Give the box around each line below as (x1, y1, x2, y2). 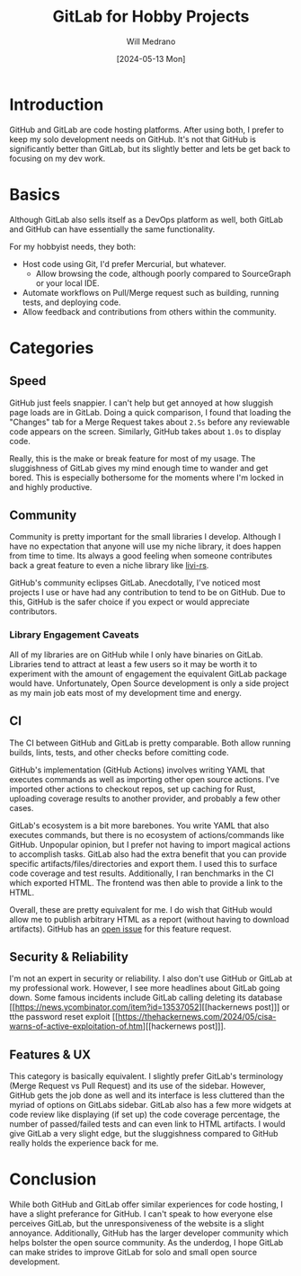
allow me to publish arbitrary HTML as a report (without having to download (9, 914, 290, 924)
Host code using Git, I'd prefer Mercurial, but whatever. (22, 258, 226, 269)
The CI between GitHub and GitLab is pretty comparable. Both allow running (9, 737, 291, 748)
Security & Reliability (9, 949, 128, 964)
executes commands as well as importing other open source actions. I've (9, 773, 280, 784)
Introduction (9, 94, 104, 114)
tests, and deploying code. (22, 297, 121, 308)
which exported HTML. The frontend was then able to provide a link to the (9, 877, 283, 888)
